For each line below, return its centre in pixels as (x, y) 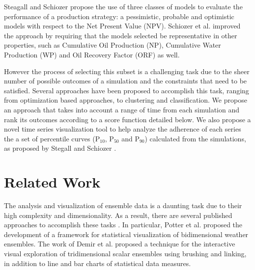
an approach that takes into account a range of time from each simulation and (122, 109)
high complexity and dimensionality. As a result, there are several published (118, 215)
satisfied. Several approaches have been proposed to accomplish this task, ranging (127, 90)
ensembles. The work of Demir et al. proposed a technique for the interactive (120, 244)
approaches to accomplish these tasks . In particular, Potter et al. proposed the (123, 225)
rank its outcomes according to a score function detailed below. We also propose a (127, 119)
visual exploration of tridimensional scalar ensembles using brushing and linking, (125, 253)
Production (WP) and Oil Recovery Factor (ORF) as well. (92, 54)
